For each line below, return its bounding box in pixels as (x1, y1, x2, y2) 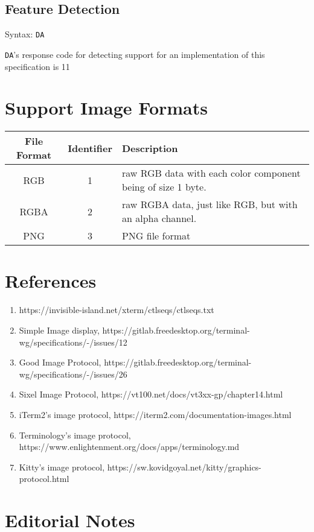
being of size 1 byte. (121, 180, 207, 194)
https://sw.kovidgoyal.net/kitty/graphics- (107, 460, 261, 473)
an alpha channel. (121, 211, 197, 226)
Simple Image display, (19, 323, 100, 336)
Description (121, 141, 178, 155)
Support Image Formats (5, 95, 208, 120)
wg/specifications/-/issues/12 (19, 335, 127, 348)
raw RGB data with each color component (121, 166, 301, 180)
